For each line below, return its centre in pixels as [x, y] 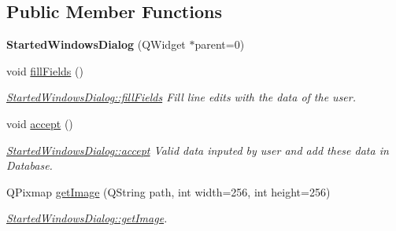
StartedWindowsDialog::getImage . [87, 218]
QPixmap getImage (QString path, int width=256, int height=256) [168, 191]
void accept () [40, 123]
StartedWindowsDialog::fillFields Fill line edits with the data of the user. [181, 97]
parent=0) [220, 44]
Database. [30, 165]
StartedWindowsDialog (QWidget [96, 44]
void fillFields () [45, 70]
